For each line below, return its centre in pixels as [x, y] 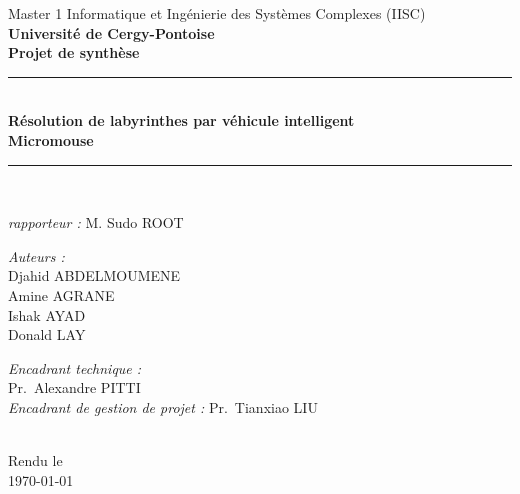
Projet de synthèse [74, 52]
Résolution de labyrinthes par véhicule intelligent [181, 120]
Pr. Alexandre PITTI [74, 387]
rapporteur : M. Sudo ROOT [96, 222]
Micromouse [51, 139]
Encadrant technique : [75, 367]
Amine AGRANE [61, 294]
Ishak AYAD [47, 314]
